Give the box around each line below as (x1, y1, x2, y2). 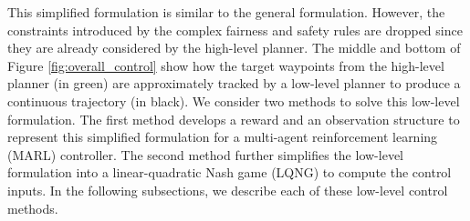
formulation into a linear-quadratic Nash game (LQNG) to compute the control (7, 163, 452, 182)
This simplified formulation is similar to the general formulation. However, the (7, 3, 445, 21)
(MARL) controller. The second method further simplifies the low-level (7, 145, 403, 164)
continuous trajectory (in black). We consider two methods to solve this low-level (7, 91, 460, 110)
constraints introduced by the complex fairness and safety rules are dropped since (7, 20, 463, 39)
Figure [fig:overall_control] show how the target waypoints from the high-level (7, 55, 444, 75)
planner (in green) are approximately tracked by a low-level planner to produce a (7, 74, 461, 93)
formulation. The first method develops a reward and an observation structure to (7, 109, 460, 128)
